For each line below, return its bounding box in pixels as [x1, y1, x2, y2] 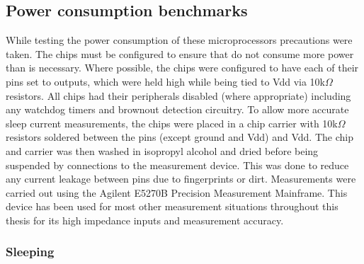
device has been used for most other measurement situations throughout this [6, 199, 339, 214]
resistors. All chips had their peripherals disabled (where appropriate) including [6, 88, 351, 103]
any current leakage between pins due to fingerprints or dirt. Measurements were [6, 171, 356, 186]
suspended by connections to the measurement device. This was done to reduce [6, 157, 349, 172]
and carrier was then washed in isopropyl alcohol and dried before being [6, 143, 319, 158]
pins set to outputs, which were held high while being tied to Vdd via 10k [6, 74, 326, 88]
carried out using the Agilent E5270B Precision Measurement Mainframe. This [6, 185, 348, 200]
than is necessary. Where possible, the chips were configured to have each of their [6, 60, 359, 75]
